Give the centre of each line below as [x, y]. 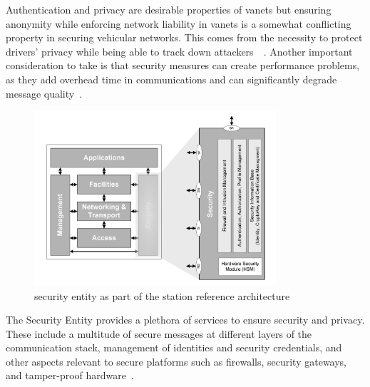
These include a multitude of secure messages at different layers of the [159, 333]
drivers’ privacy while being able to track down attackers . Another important [179, 51]
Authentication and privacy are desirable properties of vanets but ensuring [169, 9]
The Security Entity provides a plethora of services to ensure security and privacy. [185, 320]
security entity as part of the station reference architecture [162, 295]
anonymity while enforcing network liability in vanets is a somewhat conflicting [179, 23]
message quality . [44, 93]
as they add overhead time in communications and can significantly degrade [171, 79]
